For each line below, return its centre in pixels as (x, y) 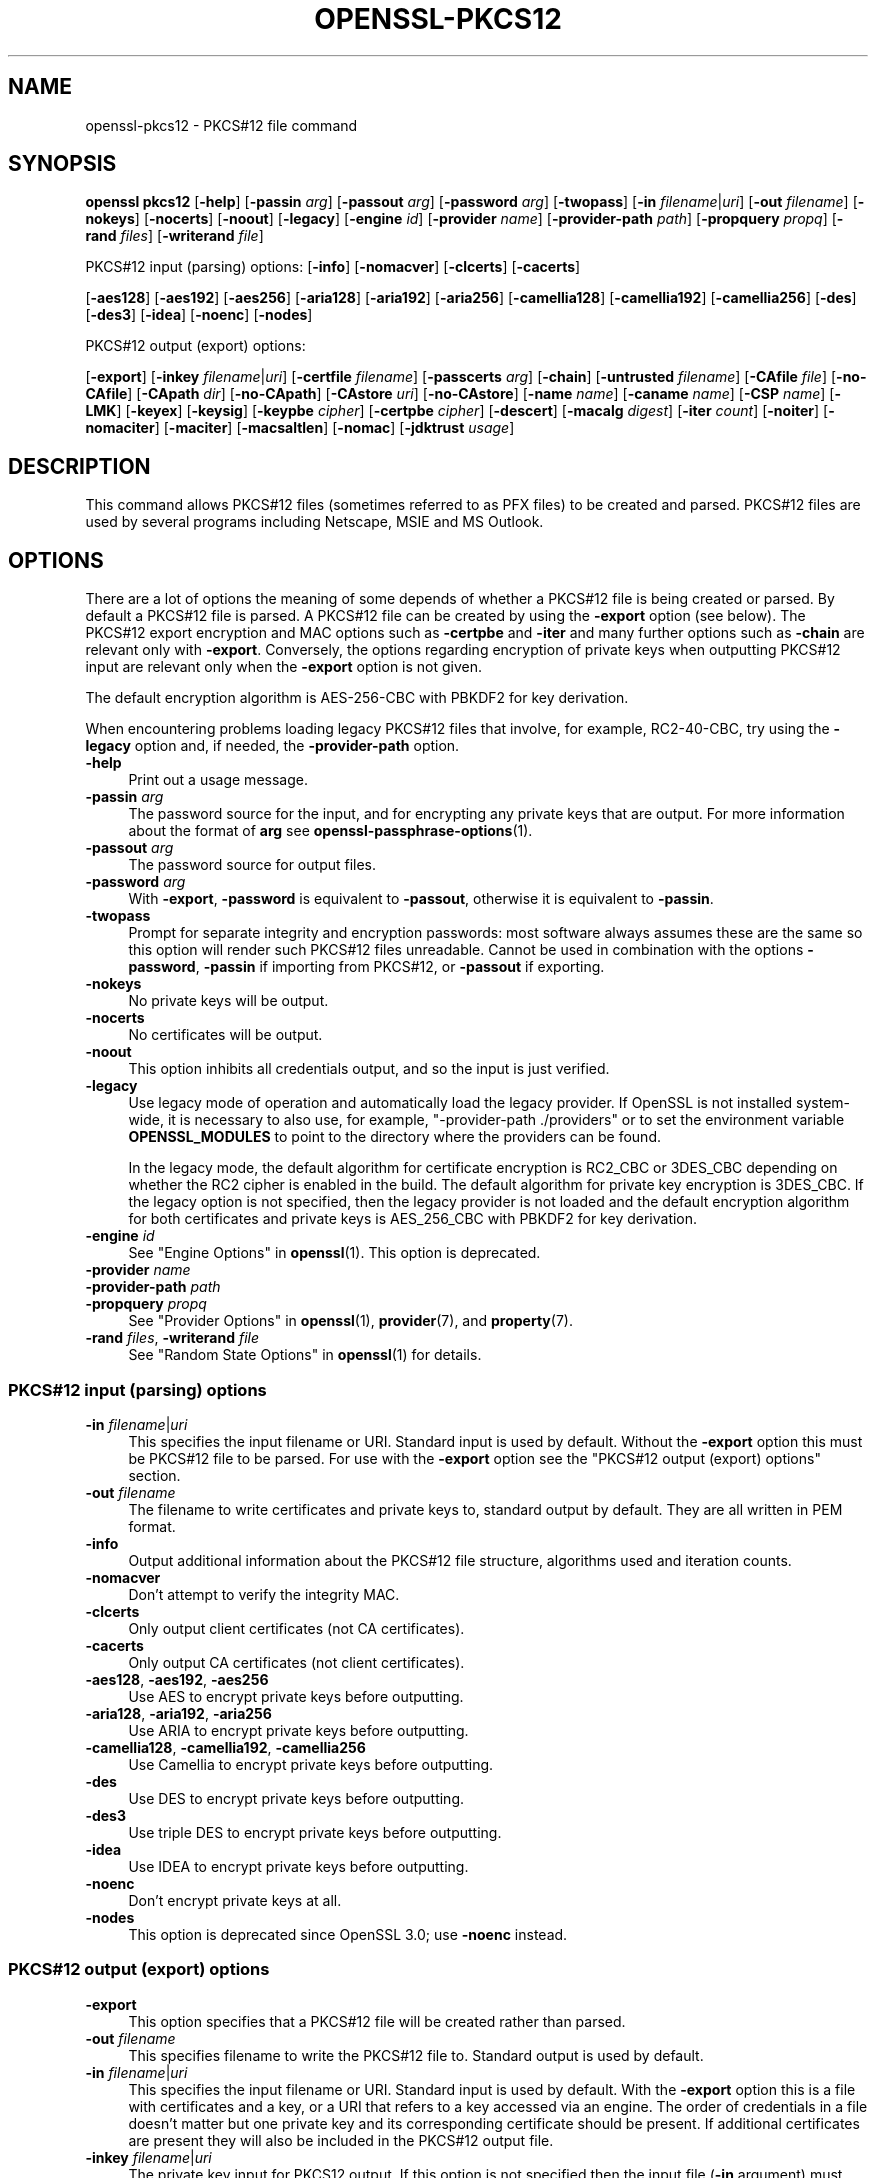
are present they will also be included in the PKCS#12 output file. (341, 2140)
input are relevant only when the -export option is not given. (284, 667)
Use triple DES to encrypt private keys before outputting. (315, 1832)
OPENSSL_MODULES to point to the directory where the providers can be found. (394, 1137)
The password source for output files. (252, 865)
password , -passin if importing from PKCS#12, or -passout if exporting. (366, 967)
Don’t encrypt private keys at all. (235, 1900)
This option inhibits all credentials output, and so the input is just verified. (369, 1069)
